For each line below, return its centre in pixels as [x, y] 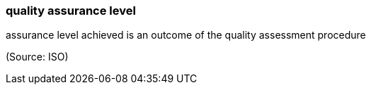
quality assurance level [71, 11]
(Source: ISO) [37, 57]
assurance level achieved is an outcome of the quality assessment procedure [186, 35]
